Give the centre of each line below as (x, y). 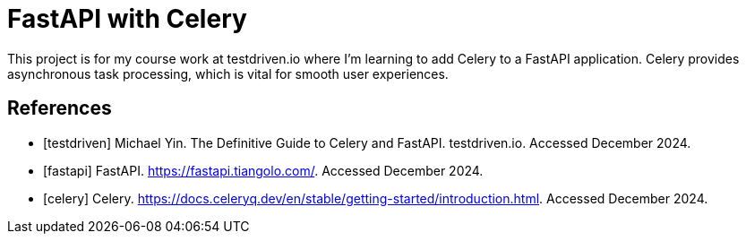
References (60, 108)
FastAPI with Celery (127, 19)
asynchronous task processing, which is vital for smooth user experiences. (228, 73)
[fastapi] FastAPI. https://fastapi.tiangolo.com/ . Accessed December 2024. (263, 170)
